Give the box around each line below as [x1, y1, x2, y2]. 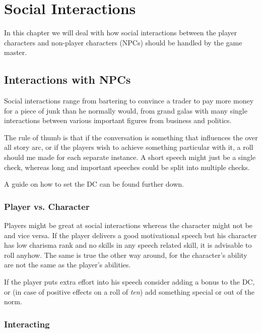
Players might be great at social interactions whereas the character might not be [4, 220, 253, 231]
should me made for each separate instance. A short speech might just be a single [4, 152, 256, 162]
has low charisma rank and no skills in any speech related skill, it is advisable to [4, 240, 252, 250]
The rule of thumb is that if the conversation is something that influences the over [4, 132, 258, 142]
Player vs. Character [4, 200, 90, 212]
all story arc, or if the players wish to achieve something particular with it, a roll [4, 142, 253, 152]
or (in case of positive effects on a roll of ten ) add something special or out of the [4, 286, 254, 297]
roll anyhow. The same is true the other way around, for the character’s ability [4, 249, 247, 260]
